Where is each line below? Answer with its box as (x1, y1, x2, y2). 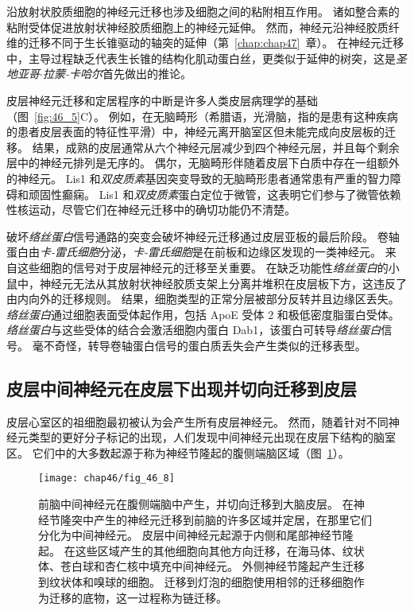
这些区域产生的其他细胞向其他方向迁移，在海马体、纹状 (75, 542, 365, 558)
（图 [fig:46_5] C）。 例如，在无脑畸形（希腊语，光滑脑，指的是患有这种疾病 (6, 107, 398, 124)
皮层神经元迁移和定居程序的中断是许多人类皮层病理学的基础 (6, 91, 318, 108)
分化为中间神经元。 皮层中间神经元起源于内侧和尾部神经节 (38, 527, 342, 543)
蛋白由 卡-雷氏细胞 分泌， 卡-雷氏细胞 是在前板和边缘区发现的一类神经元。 (6, 243, 382, 260)
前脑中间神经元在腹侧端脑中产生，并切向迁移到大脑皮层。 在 (38, 496, 354, 512)
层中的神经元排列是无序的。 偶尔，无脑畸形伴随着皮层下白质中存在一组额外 (6, 154, 400, 171)
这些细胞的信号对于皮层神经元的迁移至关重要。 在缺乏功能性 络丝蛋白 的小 (17, 259, 400, 275)
